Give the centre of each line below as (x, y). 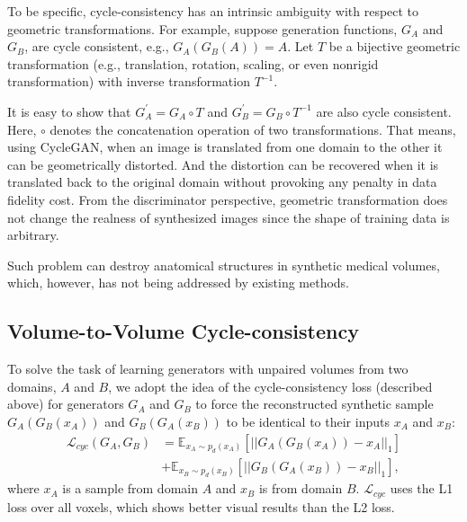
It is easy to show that (69, 111)
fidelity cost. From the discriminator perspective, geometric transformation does (228, 199)
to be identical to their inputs (308, 421)
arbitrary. (33, 235)
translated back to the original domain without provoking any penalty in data (222, 182)
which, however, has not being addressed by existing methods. (179, 283)
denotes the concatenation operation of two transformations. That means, (253, 129)
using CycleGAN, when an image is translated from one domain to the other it (225, 147)
